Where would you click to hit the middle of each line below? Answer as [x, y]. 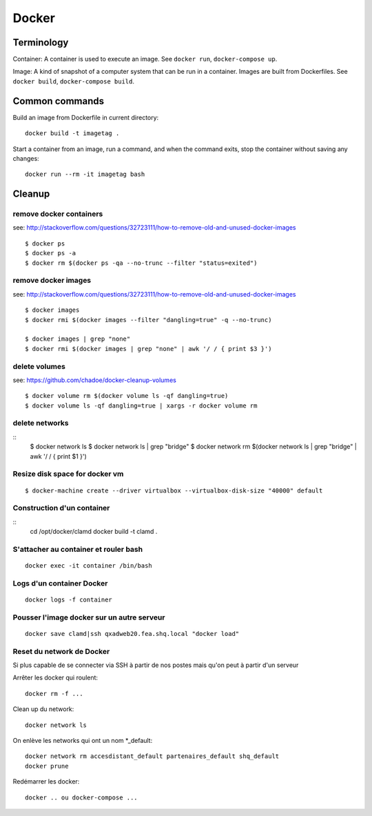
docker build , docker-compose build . [73, 81]
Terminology [41, 42]
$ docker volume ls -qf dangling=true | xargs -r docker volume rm [141, 406]
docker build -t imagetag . [72, 133]
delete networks [41, 423]
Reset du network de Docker [61, 651]
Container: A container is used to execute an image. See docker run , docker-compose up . [145, 59]
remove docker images [52, 281]
